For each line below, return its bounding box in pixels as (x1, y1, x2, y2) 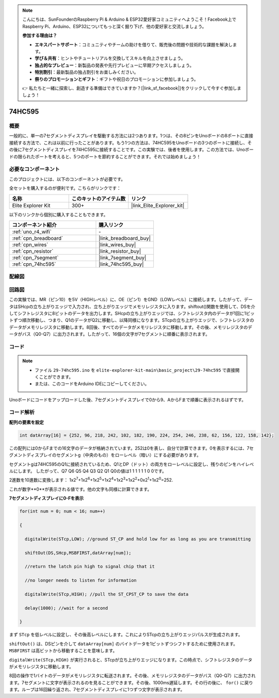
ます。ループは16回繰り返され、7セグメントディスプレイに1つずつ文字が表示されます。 (9, 687, 185, 693)
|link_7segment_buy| (99, 254, 146, 261)
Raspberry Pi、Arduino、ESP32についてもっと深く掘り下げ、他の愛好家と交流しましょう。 (22, 23, 207, 29)
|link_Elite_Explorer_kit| (131, 202, 185, 209)
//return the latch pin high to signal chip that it (25, 564, 155, 570)
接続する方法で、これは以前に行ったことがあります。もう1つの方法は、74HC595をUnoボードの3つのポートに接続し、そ (9, 140, 252, 146)
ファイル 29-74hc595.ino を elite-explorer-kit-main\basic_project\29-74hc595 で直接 (35, 367, 236, 373)
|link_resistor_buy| (99, 247, 141, 254)
